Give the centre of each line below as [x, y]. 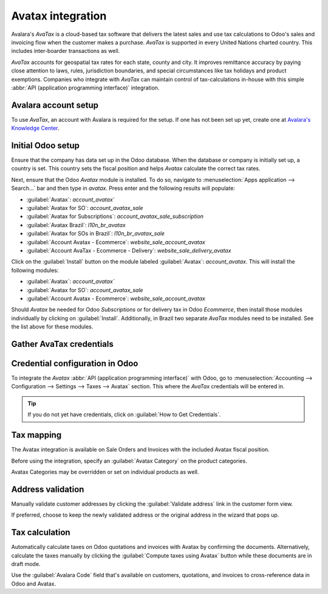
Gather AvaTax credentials [62, 344]
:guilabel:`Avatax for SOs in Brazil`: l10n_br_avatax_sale [96, 234]
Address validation [48, 489]
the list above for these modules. [52, 327]
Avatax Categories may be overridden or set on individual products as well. [105, 472]
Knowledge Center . [35, 128]
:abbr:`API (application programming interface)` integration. [85, 88]
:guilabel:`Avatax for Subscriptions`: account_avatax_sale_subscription [115, 217]
